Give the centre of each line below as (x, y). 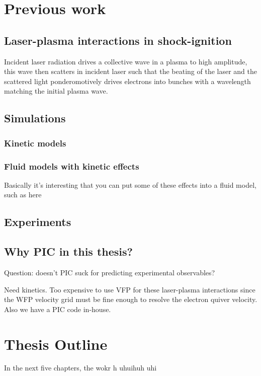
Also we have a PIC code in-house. (58, 309)
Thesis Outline (56, 344)
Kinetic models (35, 143)
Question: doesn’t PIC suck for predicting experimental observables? (110, 272)
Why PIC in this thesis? (68, 251)
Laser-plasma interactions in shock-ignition (118, 40)
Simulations (35, 118)
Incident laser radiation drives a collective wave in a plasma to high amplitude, (126, 61)
